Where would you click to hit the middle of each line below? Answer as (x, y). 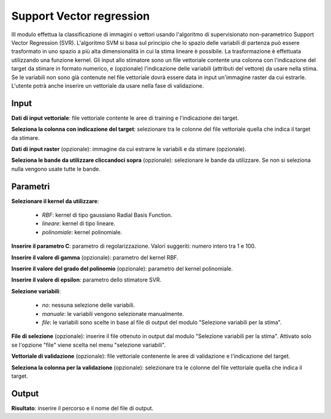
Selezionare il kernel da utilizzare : (55, 201)
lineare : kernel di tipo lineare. (79, 223)
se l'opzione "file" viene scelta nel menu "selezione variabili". (89, 345)
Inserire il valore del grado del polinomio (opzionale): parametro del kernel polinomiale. (122, 269)
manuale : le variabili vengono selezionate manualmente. (113, 313)
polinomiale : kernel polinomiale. (82, 232)
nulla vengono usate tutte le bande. (56, 169)
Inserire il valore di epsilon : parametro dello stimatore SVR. (86, 280)
